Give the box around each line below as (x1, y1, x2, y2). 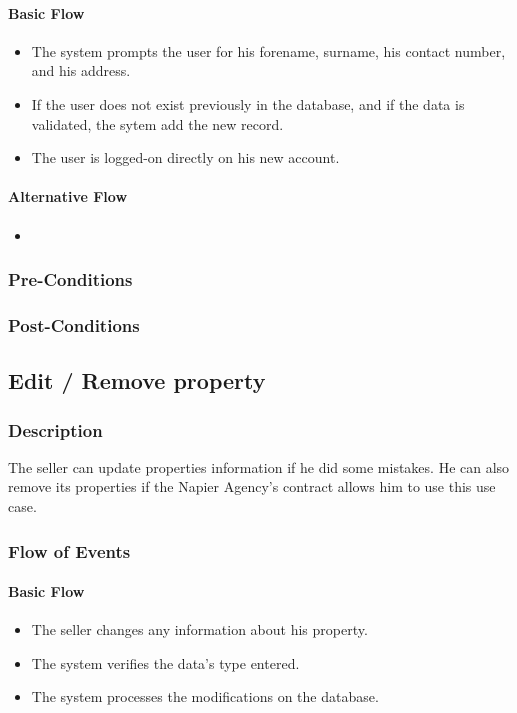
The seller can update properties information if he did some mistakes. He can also (8, 456, 510, 477)
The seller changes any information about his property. (31, 619, 368, 640)
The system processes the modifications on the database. (31, 686, 379, 707)
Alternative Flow (8, 186, 128, 207)
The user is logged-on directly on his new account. (31, 147, 340, 168)
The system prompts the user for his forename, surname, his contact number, (31, 40, 506, 61)
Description (8, 417, 103, 442)
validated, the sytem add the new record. (31, 113, 284, 134)
